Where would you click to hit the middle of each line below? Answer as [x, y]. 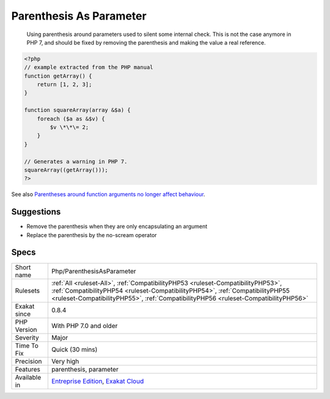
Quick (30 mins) [74, 350]
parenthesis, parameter [85, 369]
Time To [27, 345]
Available [28, 377]
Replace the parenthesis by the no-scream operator [92, 235]
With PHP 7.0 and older [84, 326]
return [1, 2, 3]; [64, 85]
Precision [28, 361]
